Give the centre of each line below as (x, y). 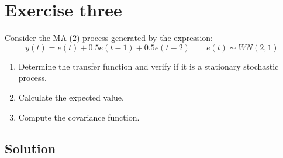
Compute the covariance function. (79, 117)
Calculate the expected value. (71, 97)
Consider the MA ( (39, 38)
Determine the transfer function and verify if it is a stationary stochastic (149, 66)
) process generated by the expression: (145, 38)
